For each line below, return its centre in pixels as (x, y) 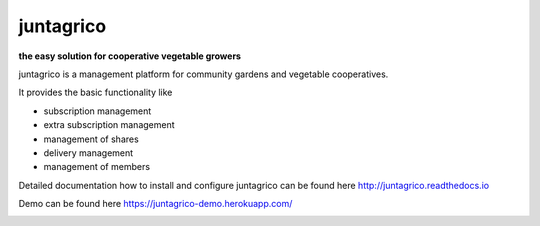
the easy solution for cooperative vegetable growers (130, 56)
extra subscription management (109, 125)
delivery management (88, 152)
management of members (96, 167)
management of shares (91, 139)
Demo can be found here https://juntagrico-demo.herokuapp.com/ (155, 204)
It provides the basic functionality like (95, 92)
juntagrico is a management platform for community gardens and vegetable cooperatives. (203, 74)
